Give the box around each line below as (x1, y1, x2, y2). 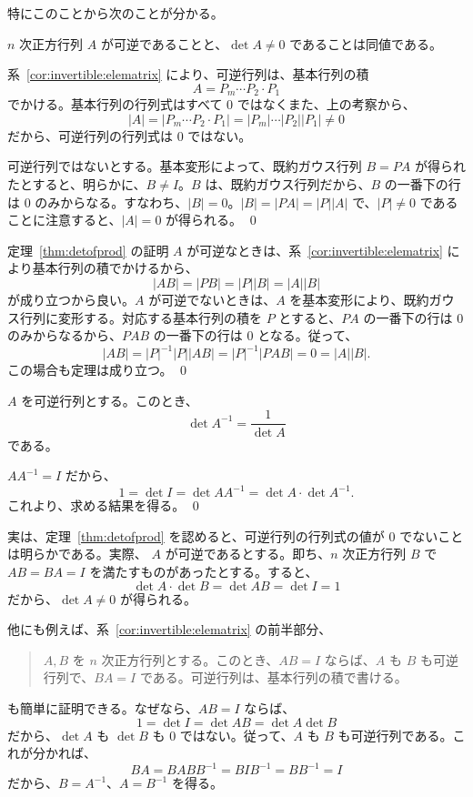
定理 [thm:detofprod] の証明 (7, 240, 169, 259)
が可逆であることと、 (100, 34, 228, 53)
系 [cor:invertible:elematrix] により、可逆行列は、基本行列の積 (7, 65, 369, 84)
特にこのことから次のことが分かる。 (7, 4, 224, 22)
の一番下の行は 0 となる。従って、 (153, 326, 358, 345)
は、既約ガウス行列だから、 (205, 175, 371, 194)
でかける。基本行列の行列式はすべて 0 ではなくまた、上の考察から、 (7, 95, 416, 114)
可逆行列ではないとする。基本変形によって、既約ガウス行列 (7, 156, 362, 176)
